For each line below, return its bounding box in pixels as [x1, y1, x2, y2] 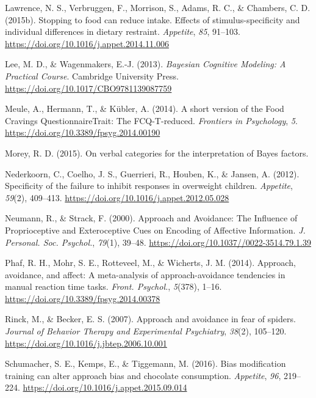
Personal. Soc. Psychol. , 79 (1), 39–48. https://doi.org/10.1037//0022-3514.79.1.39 [5, 235, 311, 248]
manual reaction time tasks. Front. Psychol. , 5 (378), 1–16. [5, 280, 222, 293]
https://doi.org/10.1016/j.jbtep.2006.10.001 [5, 336, 167, 349]
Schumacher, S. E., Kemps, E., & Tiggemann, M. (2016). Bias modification [5, 357, 286, 370]
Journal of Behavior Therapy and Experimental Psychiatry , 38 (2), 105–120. [5, 325, 287, 337]
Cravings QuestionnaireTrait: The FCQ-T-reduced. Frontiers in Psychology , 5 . [5, 114, 298, 127]
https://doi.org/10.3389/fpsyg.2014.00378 [5, 292, 160, 304]
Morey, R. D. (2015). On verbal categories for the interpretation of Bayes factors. [5, 146, 309, 159]
